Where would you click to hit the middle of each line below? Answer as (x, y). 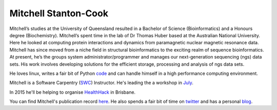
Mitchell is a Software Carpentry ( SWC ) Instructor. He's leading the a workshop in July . (101, 83)
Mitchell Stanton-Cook (59, 13)
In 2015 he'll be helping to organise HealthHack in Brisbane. (73, 92)
